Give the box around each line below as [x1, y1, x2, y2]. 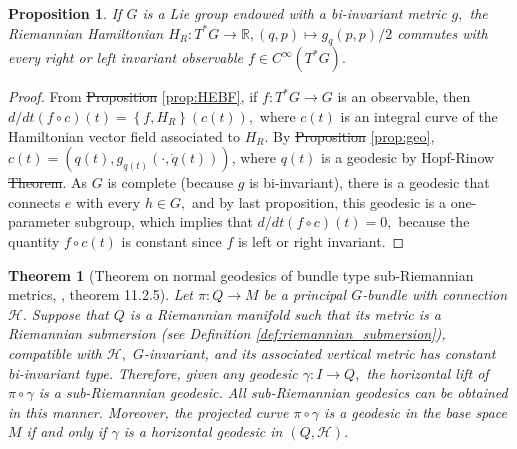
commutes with [397, 22, 488, 43]
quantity [8, 230, 60, 251]
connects [8, 191, 61, 212]
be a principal [263, 284, 347, 305]
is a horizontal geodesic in [123, 421, 283, 442]
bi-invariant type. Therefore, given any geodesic [8, 362, 298, 383]
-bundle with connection [362, 284, 508, 305]
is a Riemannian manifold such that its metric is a [129, 303, 441, 324]
